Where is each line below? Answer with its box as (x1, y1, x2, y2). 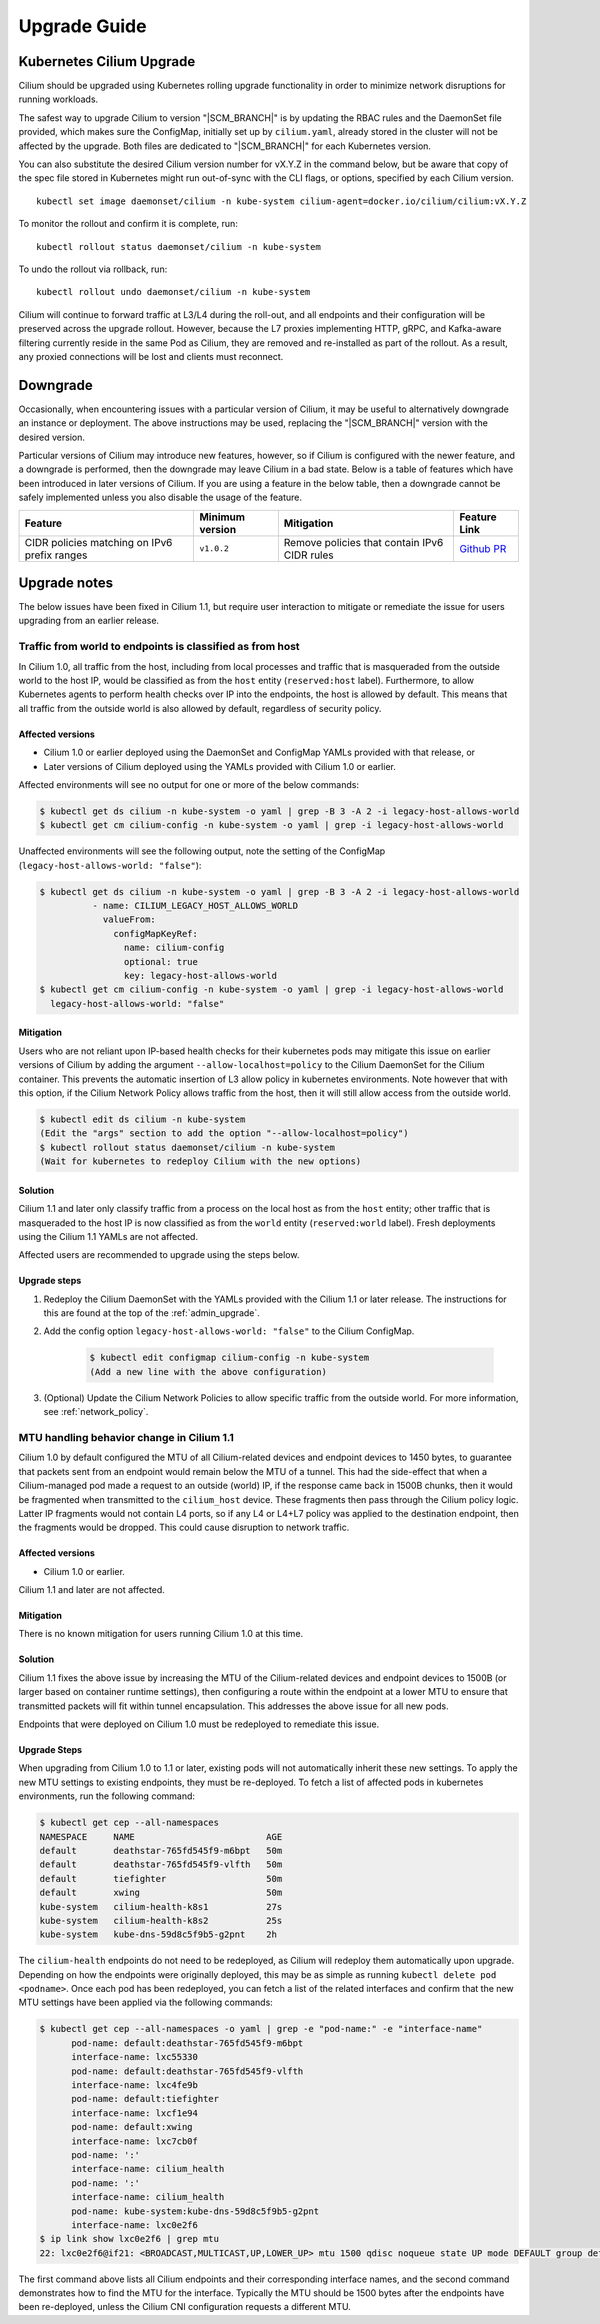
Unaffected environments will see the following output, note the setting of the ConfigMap (18, 845, 386, 857)
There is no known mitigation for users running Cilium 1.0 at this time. (18, 1628, 304, 1640)
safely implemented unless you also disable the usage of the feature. (18, 491, 302, 504)
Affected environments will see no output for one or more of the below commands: (18, 778, 360, 790)
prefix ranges (24, 548, 88, 562)
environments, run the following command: (18, 1790, 195, 1802)
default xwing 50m (39, 1887, 283, 1899)
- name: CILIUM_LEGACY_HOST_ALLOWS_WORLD (91, 900, 299, 912)
